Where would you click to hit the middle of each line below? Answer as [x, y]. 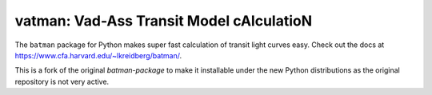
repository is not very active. [62, 81]
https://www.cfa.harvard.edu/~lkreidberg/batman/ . [98, 55]
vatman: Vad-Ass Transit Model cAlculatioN [164, 21]
